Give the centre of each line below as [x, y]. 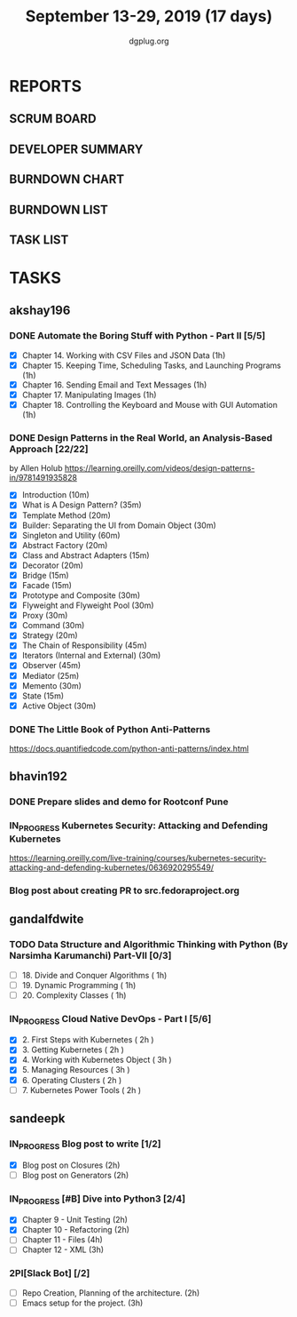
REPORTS [46, 86]
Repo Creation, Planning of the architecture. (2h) [111, 1293]
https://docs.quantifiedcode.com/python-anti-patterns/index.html [129, 749]
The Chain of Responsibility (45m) [85, 645]
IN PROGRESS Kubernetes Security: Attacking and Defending [139, 826]
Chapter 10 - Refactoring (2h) [76, 1230]
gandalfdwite [47, 919]
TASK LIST [39, 239]
